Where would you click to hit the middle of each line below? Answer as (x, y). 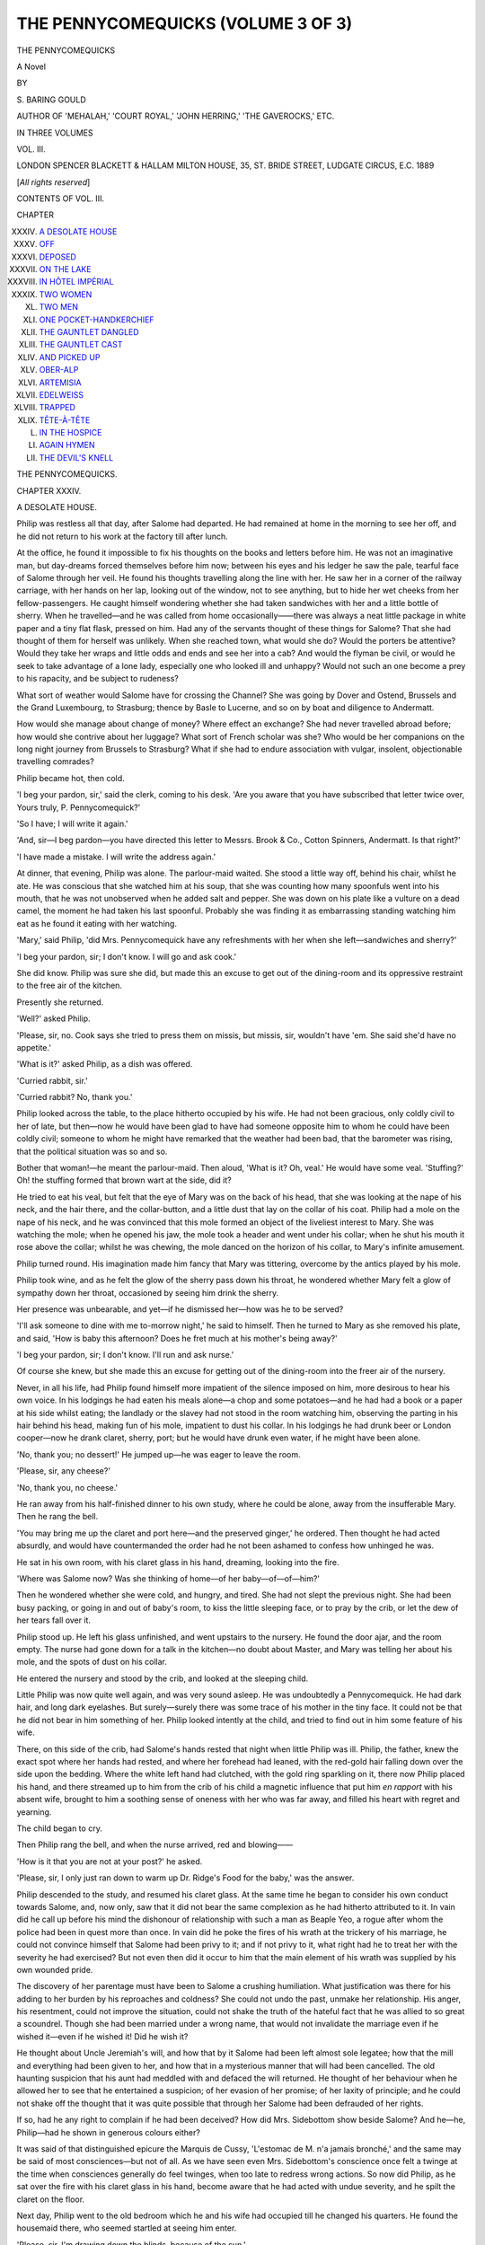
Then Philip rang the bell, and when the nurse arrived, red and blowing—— (155, 1844)
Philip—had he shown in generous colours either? (109, 2132)
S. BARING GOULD (52, 100)
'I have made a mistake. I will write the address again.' (116, 857)
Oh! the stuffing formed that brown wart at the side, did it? (124, 1180)
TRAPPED (57, 408)
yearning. (34, 1812)
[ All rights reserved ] (53, 182)
